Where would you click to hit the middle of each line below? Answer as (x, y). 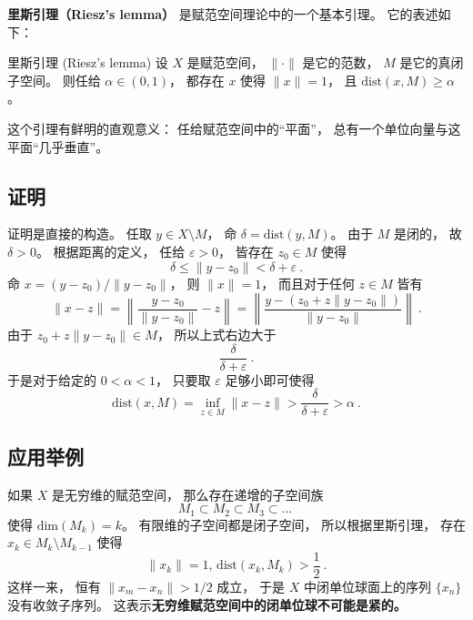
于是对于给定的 (52, 379)
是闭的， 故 (428, 234)
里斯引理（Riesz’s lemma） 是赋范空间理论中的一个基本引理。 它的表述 (223, 14)
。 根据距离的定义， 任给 (111, 251)
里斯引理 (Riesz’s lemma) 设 (88, 62)
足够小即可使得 (270, 379)
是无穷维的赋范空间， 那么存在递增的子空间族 (187, 494)
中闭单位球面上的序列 (367, 586)
